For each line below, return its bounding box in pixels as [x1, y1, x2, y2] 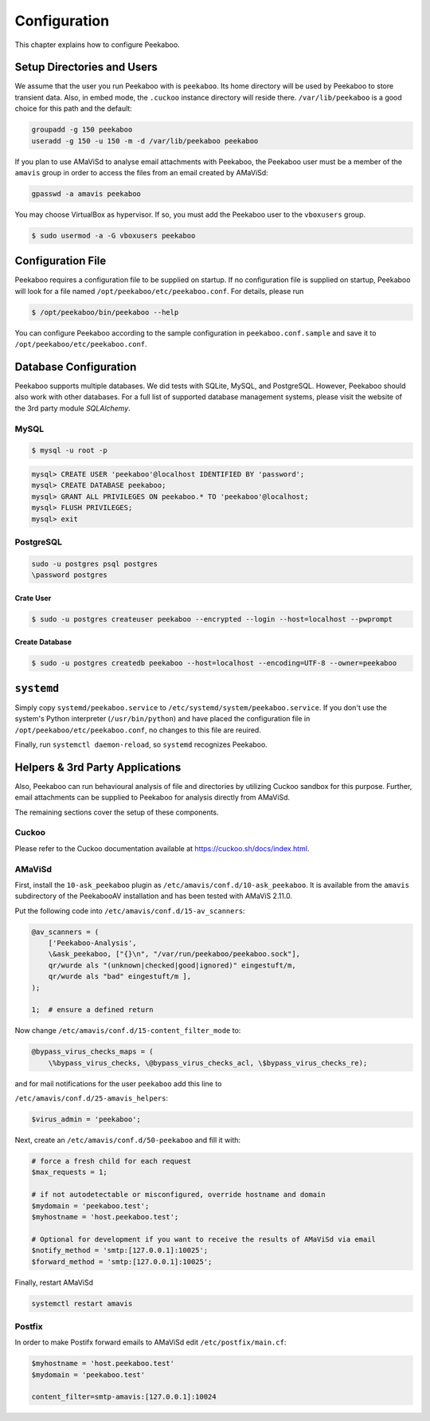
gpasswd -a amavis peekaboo [31, 189, 141, 198]
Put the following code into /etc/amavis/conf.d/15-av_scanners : [14, 905, 246, 916]
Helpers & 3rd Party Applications [14, 760, 182, 774]
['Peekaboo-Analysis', [48, 939, 137, 948]
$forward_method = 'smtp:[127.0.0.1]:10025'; [31, 1257, 213, 1266]
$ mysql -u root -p [31, 446, 107, 455]
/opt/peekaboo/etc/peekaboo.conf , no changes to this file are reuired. [14, 725, 262, 735]
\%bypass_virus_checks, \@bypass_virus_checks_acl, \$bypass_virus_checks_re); [48, 1058, 368, 1067]
